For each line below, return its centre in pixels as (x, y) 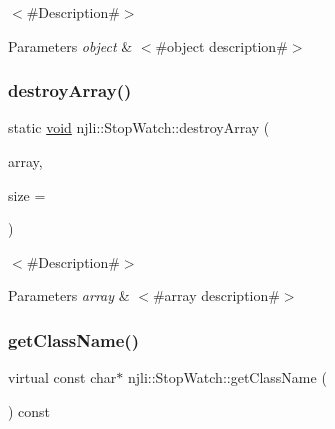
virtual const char (62, 377)
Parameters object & (70, 45)
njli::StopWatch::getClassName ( (227, 377)
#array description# (216, 295)
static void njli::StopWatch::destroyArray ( (139, 127)
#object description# (221, 45)
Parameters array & (69, 295)
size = (27, 194)
